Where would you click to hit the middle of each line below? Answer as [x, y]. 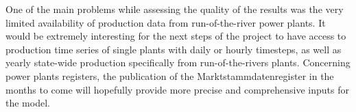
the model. [28, 103]
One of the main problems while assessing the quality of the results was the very [175, 9]
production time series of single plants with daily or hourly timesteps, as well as [174, 49]
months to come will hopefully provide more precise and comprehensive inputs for [178, 89]
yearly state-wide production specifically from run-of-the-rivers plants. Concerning [178, 62]
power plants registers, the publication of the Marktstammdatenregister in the [170, 75]
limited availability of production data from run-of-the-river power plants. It [166, 22]
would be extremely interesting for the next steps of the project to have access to [176, 36]
